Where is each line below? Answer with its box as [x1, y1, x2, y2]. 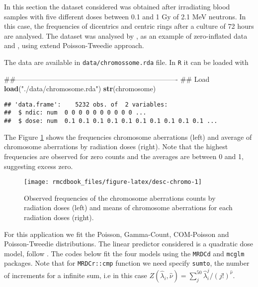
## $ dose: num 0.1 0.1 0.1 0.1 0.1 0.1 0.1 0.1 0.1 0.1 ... [4, 117, 218, 125]
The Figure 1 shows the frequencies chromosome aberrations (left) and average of [4, 131, 252, 142]
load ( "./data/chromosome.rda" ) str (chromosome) [4, 83, 156, 94]
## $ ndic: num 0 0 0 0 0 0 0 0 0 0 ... [4, 109, 147, 116]
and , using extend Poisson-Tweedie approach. [4, 40, 144, 51]
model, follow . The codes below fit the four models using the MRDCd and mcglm [4, 248, 245, 258]
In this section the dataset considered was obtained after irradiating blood [4, 1, 230, 11]
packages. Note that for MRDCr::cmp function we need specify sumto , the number [4, 258, 250, 268]
